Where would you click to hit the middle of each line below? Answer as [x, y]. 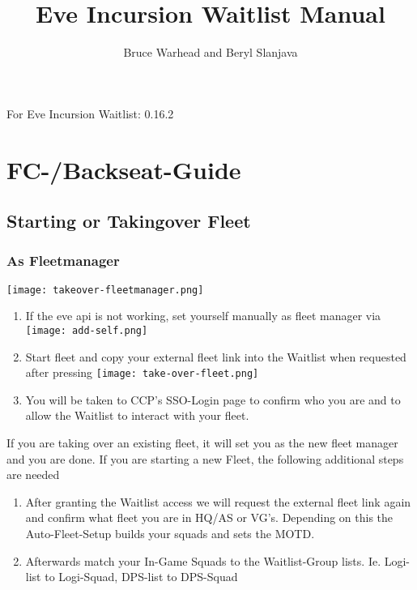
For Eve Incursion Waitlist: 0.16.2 [90, 113]
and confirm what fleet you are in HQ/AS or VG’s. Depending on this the [209, 517]
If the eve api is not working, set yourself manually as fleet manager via [203, 316]
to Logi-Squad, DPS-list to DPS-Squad [141, 577]
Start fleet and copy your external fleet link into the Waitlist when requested [216, 356]
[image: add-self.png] [87, 330]
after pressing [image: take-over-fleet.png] [142, 372]
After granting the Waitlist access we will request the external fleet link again [218, 501]
